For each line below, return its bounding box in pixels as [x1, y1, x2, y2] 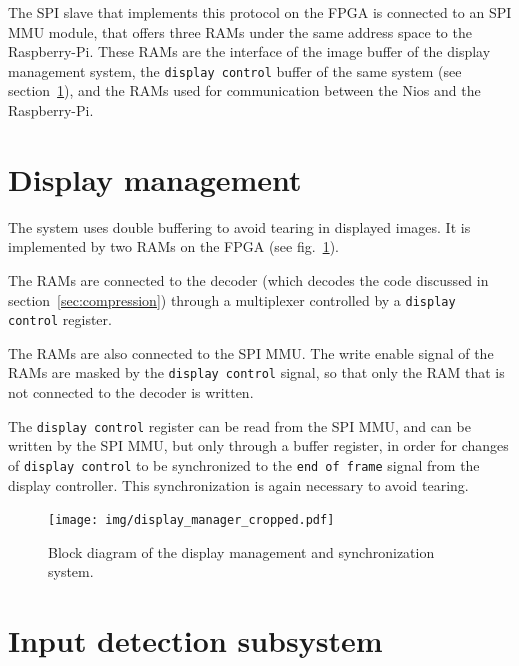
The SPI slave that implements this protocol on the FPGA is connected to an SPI [8, 2, 512, 22]
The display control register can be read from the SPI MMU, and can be [8, 415, 471, 436]
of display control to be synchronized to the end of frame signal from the [8, 454, 480, 475]
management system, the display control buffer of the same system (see [8, 60, 462, 81]
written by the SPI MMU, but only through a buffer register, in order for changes [8, 435, 509, 456]
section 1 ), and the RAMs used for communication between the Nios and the [8, 80, 481, 101]
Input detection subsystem [8, 620, 383, 661]
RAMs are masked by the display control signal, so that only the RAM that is [8, 362, 505, 383]
